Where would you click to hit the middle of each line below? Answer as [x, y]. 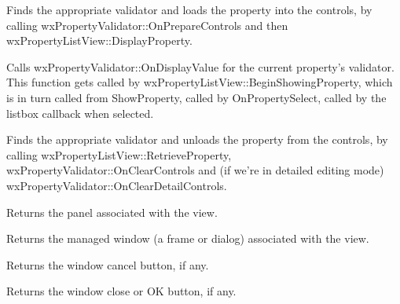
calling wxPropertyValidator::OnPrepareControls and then [147, 25]
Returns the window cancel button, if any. [108, 264]
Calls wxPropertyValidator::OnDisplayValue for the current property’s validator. [200, 66]
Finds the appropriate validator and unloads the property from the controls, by [197, 139]
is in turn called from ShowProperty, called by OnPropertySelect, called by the [196, 97]
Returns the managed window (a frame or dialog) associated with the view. [188, 238]
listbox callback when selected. [80, 113]
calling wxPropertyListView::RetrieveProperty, [119, 154]
